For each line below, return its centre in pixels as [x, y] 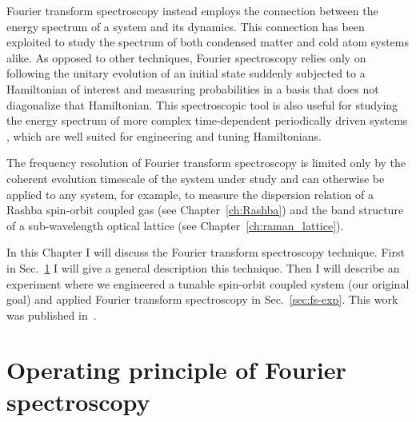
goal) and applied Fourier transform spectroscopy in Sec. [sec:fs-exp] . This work [202, 299]
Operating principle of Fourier [176, 370]
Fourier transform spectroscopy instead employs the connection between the [192, 10]
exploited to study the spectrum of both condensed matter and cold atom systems [208, 42]
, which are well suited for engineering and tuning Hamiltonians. [164, 135]
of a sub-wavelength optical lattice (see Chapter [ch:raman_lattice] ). [175, 225]
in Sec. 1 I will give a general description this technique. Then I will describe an [203, 267]
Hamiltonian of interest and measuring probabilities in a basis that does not [193, 88]
